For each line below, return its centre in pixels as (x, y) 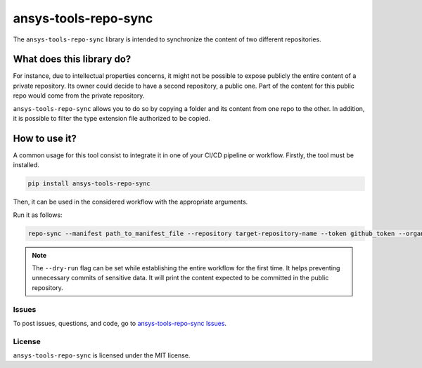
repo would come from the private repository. (79, 96)
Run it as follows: (38, 215)
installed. (26, 165)
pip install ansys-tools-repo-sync (89, 184)
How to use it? (45, 138)
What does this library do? (72, 59)
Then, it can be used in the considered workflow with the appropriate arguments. (130, 202)
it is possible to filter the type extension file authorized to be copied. (111, 119)
